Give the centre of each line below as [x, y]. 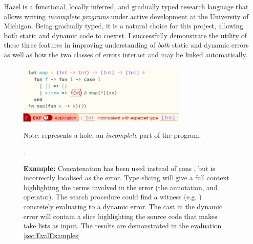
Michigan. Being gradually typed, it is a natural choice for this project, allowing [124, 26]
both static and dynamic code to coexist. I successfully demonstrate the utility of [126, 35]
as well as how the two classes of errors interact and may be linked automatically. [126, 54]
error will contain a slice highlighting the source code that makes [120, 216]
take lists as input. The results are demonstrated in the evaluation [123, 226]
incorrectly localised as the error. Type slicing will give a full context [126, 178]
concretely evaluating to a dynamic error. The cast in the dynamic [123, 206]
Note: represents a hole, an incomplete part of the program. [112, 135]
